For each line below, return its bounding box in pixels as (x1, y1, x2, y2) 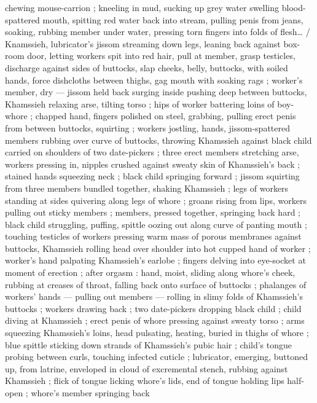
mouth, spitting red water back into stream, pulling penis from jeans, (42, 13, 303, 26)
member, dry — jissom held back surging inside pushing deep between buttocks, (5, 85, 307, 98)
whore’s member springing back (31, 386, 150, 399)
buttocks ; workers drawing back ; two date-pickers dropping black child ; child (5, 302, 302, 315)
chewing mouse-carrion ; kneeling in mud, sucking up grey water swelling (5, 1, 280, 14)
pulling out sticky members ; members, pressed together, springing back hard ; (5, 206, 300, 219)
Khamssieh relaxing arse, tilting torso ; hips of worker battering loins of (5, 97, 275, 110)
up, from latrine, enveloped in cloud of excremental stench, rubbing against (5, 362, 288, 375)
